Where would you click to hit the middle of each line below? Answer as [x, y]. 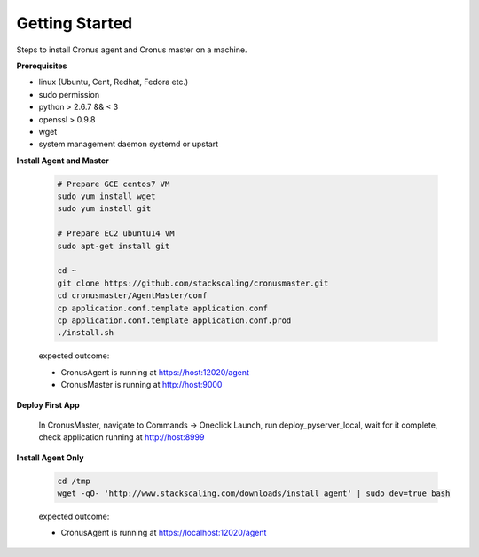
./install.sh [86, 333]
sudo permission [69, 94]
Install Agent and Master [63, 161]
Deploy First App [48, 404]
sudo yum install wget [106, 196]
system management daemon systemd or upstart [129, 144]
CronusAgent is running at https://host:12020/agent [155, 372]
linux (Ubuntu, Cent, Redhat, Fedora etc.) [114, 82]
